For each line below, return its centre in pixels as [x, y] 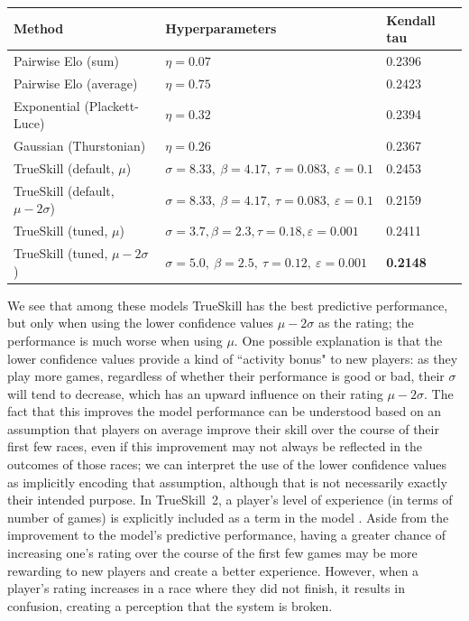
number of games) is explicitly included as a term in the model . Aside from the [228, 517]
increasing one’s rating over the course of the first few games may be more [212, 553]
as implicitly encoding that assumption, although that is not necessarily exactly [227, 482]
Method [39, 28]
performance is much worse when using [115, 340]
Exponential [47, 105]
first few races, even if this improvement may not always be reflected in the [215, 446]
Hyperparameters [221, 28]
